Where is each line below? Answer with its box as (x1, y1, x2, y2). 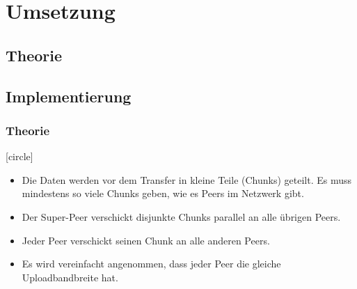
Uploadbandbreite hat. (22, 270, 118, 284)
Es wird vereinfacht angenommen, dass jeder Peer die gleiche (22, 256, 281, 271)
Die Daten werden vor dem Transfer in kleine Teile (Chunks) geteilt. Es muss (22, 172, 351, 187)
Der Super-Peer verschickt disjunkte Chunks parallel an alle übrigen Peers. (22, 209, 341, 224)
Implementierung (6, 85, 132, 107)
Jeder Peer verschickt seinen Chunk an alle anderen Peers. (22, 233, 270, 247)
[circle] (6, 149, 33, 164)
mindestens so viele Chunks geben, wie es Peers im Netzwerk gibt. (22, 186, 304, 201)
